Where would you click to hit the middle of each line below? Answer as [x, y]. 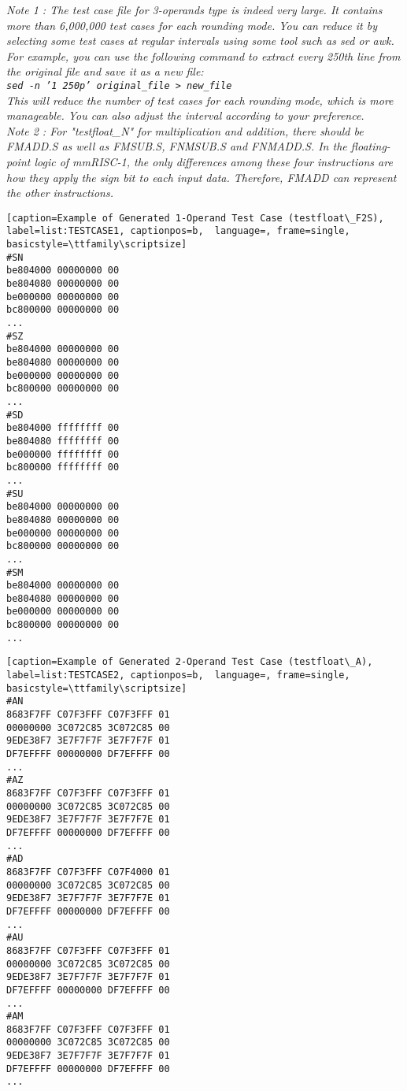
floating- [370, 146]
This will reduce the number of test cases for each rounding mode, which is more [200, 100]
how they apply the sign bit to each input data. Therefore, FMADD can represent [202, 177]
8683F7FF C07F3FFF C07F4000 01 [88, 872]
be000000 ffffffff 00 [63, 454]
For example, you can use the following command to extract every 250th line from [203, 56]
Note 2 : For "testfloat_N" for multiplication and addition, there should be [185, 130]
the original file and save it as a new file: [105, 71]
